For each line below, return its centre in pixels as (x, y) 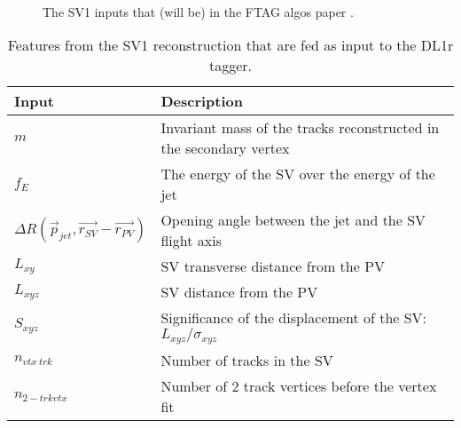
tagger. (230, 66)
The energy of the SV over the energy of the (298, 174)
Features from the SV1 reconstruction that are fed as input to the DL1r (230, 45)
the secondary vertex (225, 148)
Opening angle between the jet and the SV (293, 220)
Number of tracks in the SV (247, 361)
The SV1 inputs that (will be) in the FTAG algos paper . (198, 11)
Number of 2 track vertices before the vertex (299, 386)
